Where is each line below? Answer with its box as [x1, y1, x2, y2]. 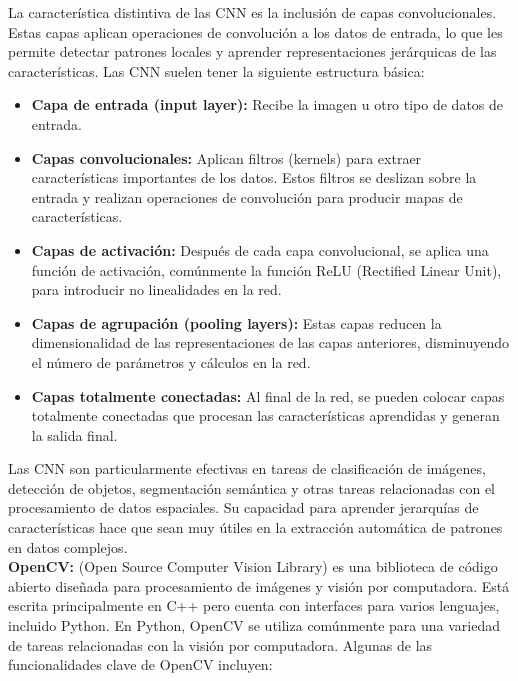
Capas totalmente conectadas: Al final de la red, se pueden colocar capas [31, 385, 505, 406]
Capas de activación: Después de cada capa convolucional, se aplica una [31, 239, 489, 260]
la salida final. [31, 424, 118, 445]
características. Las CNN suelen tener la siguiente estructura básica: [8, 60, 425, 81]
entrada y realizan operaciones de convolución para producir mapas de [31, 186, 463, 207]
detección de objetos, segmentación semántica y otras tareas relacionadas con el [8, 477, 496, 498]
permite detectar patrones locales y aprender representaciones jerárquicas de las [8, 41, 497, 62]
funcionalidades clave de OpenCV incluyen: [8, 654, 273, 675]
